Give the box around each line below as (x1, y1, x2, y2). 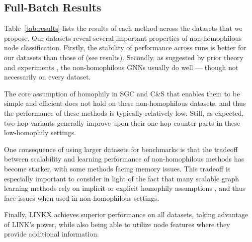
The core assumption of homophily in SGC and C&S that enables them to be (4, 88, 240, 98)
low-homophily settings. (4, 127, 76, 138)
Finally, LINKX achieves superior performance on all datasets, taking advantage (4, 209, 249, 220)
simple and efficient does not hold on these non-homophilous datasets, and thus (4, 98, 246, 108)
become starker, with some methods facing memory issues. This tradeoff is (4, 163, 231, 173)
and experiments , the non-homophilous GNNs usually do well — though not (4, 62, 239, 72)
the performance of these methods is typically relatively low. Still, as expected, (4, 107, 244, 118)
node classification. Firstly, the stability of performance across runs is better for (4, 42, 247, 53)
